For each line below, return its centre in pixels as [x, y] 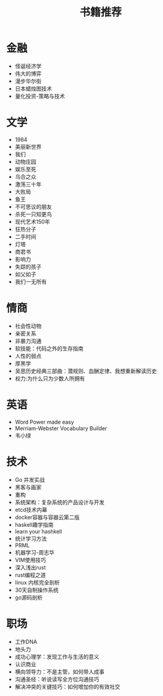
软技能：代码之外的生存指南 [49, 348]
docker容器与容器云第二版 [47, 517]
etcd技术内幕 [31, 509]
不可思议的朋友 [33, 206]
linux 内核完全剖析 [37, 582]
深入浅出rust [30, 567]
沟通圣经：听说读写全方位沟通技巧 [57, 679]
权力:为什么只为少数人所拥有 [50, 378]
